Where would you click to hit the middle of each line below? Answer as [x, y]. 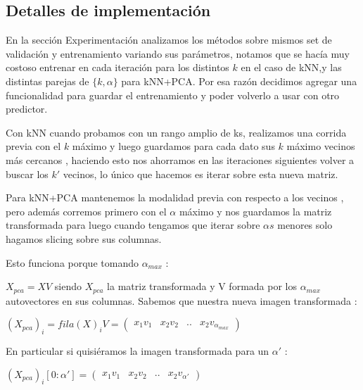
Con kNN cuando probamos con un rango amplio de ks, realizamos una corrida [176, 132]
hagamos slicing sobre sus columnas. [84, 238]
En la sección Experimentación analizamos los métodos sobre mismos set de [169, 40]
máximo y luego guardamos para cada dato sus [173, 146]
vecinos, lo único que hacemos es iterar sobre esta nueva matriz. [200, 174]
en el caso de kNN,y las [291, 67]
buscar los [27, 174]
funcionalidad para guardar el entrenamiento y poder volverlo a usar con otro [173, 95]
